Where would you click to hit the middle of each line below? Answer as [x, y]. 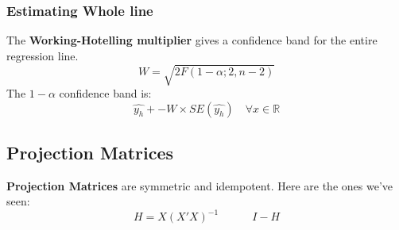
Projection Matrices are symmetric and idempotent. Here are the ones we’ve [199, 185]
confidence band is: [105, 92]
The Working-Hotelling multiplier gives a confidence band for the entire [192, 40]
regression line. [43, 55]
